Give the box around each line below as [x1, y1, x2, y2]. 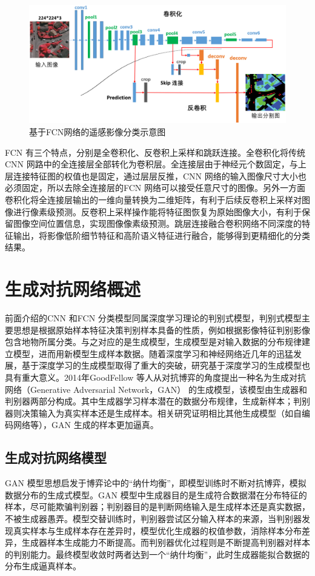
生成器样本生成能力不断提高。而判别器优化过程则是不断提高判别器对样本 [21, 536, 310, 549]
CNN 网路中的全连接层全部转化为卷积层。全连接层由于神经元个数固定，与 [5, 158, 298, 170]
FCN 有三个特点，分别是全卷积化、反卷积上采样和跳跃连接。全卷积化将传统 [5, 146, 306, 158]
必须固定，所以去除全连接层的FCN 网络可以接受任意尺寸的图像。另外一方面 [5, 181, 306, 194]
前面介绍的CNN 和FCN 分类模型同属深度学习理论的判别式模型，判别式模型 [5, 312, 302, 324]
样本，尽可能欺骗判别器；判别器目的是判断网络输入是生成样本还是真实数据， [5, 500, 310, 513]
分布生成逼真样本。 [5, 560, 81, 572]
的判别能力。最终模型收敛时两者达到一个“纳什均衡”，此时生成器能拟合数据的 [5, 548, 310, 560]
